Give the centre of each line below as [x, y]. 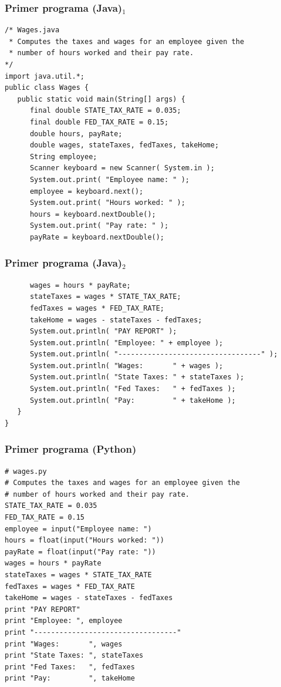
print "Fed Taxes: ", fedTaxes [70, 667]
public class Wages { [47, 88]
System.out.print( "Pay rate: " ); [99, 226]
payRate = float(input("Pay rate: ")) [80, 552]
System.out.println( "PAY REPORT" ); [103, 331]
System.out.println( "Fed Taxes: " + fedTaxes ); [133, 389]
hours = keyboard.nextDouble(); [93, 214]
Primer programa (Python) [71, 449]
